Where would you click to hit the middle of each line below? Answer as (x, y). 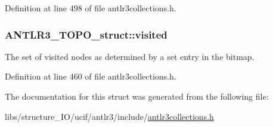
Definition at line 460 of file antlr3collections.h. (91, 76)
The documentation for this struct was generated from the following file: (137, 96)
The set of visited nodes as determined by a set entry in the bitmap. (130, 56)
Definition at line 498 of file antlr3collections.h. (91, 8)
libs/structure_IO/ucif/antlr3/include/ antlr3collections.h (109, 116)
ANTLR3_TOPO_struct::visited (86, 34)
